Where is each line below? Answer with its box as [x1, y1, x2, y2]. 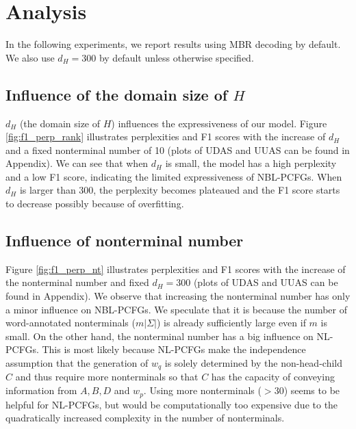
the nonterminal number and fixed [5, 275, 149, 289]
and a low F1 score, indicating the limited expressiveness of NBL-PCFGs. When [5, 169, 342, 183]
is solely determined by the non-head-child [164, 356, 342, 370]
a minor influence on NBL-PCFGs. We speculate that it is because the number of [5, 302, 348, 316]
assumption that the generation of [5, 356, 149, 370]
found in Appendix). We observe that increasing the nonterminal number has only [5, 289, 351, 303]
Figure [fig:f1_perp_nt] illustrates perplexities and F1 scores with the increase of [5, 261, 346, 276]
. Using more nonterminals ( [143, 383, 262, 398]
